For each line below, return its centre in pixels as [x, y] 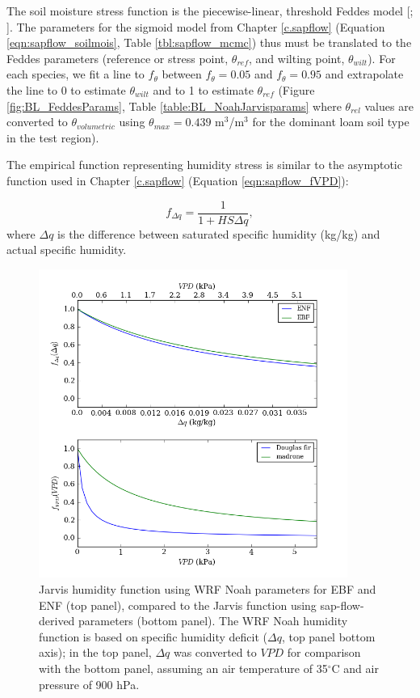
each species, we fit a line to [76, 74]
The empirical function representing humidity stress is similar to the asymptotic [204, 165]
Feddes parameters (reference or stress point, [118, 58]
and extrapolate [364, 74]
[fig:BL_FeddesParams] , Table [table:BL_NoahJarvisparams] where [174, 106]
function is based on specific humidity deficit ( [153, 636]
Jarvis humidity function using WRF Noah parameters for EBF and [208, 588]
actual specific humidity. [67, 250]
